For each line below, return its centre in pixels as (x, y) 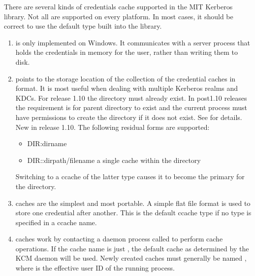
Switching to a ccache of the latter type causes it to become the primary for (130, 177)
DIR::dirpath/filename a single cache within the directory (114, 160)
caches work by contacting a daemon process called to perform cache (119, 239)
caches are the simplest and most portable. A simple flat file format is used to (133, 203)
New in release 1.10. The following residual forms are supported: (112, 127)
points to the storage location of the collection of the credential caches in (126, 78)
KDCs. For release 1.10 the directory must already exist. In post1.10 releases (131, 98)
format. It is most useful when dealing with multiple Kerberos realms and (127, 88)
